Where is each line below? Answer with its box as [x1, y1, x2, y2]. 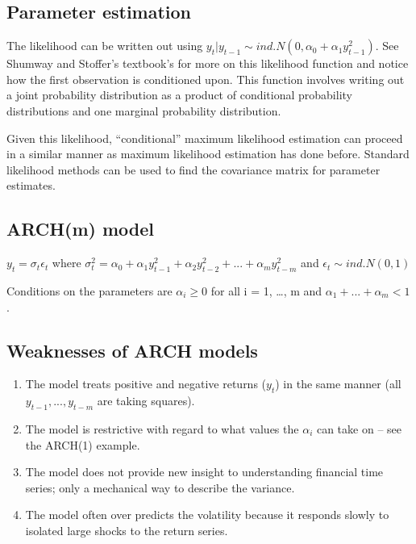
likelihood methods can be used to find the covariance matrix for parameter [6, 161, 381, 178]
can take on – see [316, 420, 402, 437]
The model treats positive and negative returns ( [25, 375, 267, 392]
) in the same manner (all [275, 375, 401, 392]
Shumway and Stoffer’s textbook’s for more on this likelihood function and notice [6, 55, 409, 72]
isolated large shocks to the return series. [25, 521, 228, 538]
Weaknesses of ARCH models [6, 337, 258, 362]
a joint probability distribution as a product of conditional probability [6, 86, 352, 103]
